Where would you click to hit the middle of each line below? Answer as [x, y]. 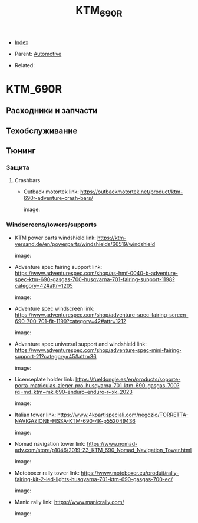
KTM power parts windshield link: [55, 238]
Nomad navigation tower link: [50, 443]
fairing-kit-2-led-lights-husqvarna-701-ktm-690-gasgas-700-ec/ [93, 479]
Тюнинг [21, 151]
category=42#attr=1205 [44, 285]
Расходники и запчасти [52, 111]
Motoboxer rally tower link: [47, 473]
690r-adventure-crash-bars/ [58, 198]
